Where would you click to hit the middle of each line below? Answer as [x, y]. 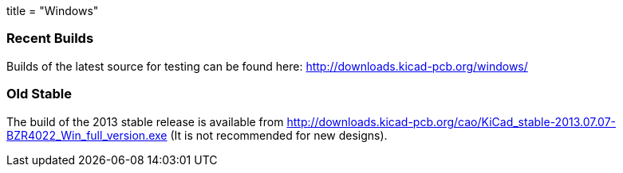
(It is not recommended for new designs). [279, 135]
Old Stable [39, 94]
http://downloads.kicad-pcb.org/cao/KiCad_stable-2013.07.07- [451, 121]
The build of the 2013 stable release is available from [145, 121]
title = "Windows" [53, 11]
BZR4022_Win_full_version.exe [87, 135]
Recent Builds [50, 38]
